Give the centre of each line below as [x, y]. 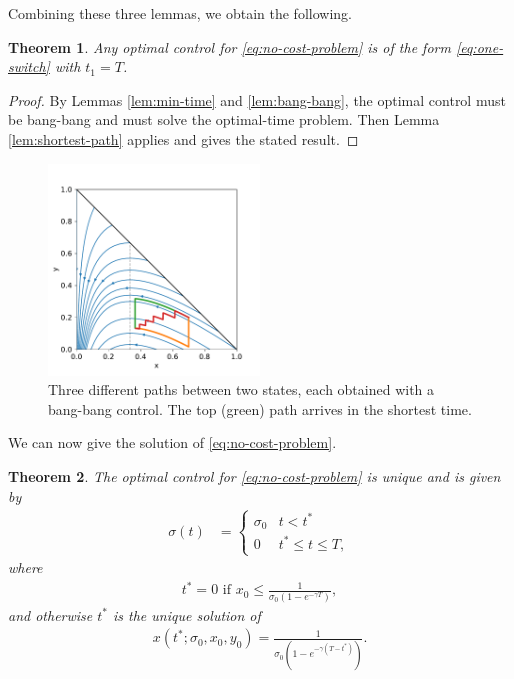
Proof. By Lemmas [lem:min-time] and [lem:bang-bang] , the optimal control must [257, 99]
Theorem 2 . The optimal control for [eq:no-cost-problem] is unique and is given [254, 475]
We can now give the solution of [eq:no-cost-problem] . [172, 442]
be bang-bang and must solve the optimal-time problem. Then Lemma [224, 119]
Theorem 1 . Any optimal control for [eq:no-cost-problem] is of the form [229, 46]
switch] [29, 66]
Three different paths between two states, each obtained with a [241, 389]
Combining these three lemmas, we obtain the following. [180, 13]
